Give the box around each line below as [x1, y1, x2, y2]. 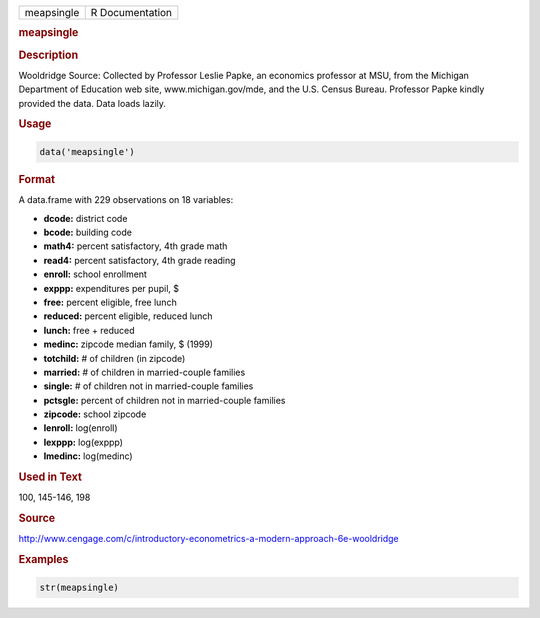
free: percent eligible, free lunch [43, 296, 177, 308]
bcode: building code [43, 226, 132, 238]
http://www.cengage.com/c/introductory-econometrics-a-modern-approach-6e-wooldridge [18, 533, 399, 545]
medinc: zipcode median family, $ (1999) [43, 338, 214, 350]
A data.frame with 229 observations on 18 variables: [18, 194, 234, 206]
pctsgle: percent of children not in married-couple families [43, 394, 286, 406]
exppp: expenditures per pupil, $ [43, 282, 180, 294]
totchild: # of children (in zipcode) [43, 352, 186, 364]
